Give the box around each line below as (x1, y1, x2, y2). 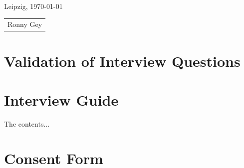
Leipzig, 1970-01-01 (4, 1, 63, 11)
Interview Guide (4, 90, 119, 110)
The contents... (4, 118, 50, 129)
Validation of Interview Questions (4, 50, 241, 71)
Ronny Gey (7, 19, 42, 29)
